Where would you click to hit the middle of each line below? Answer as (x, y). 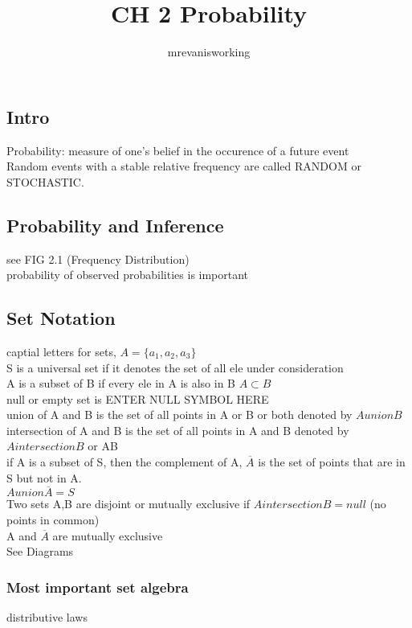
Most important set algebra (98, 587)
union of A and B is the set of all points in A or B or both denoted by (179, 415)
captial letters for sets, (61, 351)
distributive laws (47, 617)
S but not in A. (44, 477)
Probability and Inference (115, 225)
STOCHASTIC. (45, 181)
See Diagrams (40, 551)
